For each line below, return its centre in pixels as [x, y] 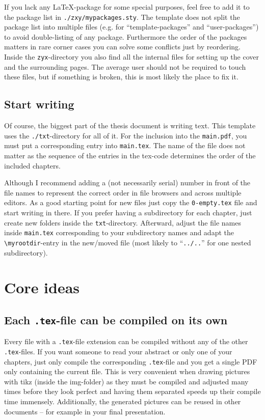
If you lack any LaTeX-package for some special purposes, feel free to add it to [127, 7]
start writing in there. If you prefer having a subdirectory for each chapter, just [128, 213]
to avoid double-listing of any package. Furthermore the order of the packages [126, 36]
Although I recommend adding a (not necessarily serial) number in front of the [127, 183]
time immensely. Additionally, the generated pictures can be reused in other [123, 401]
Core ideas [42, 287]
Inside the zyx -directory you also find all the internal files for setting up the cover [131, 57]
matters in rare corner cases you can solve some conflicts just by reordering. [122, 47]
